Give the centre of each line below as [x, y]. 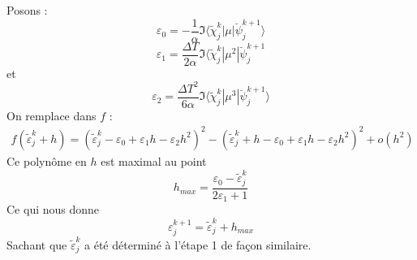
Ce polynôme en [47, 161]
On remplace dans [52, 115]
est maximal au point [154, 161]
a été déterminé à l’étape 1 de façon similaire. [198, 244]
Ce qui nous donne [53, 209]
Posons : [27, 10]
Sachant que [37, 244]
